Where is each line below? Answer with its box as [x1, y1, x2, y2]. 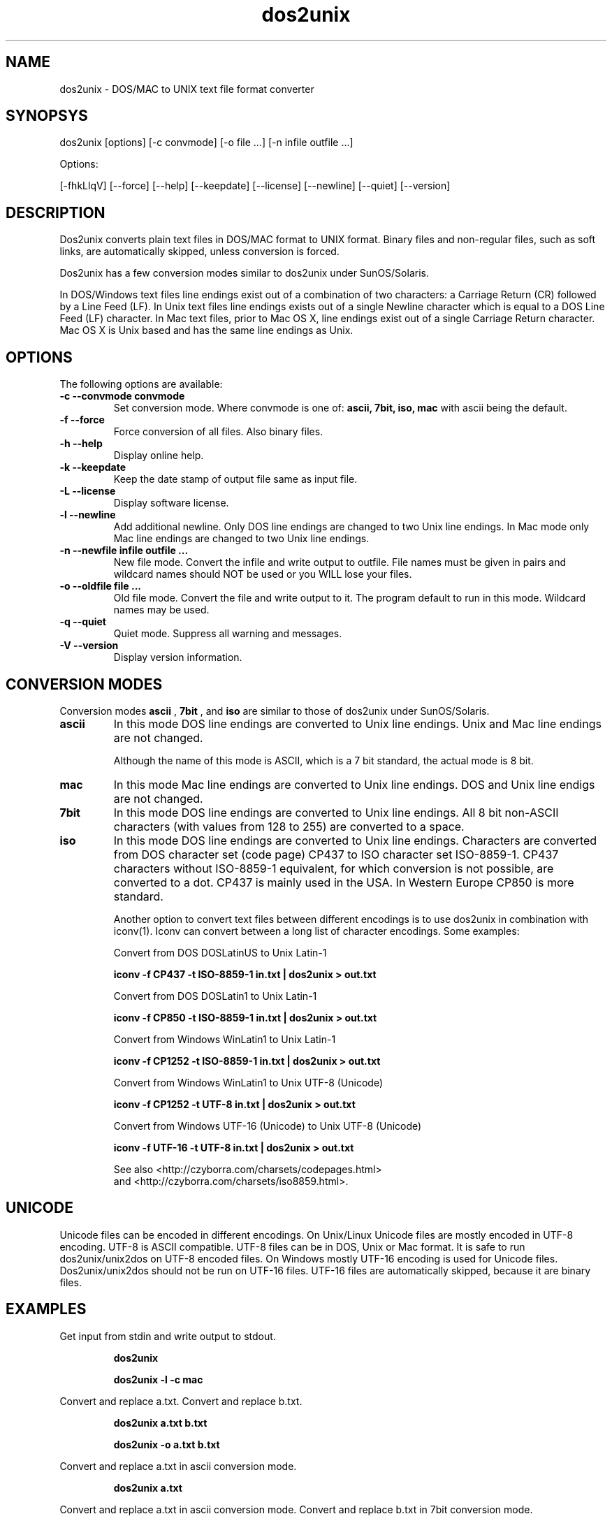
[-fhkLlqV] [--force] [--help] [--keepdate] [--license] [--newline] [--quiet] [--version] [59, 180, 451, 192]
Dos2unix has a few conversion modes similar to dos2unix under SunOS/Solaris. [59, 267, 429, 279]
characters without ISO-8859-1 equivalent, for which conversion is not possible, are [113, 861, 554, 875]
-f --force [59, 414, 105, 426]
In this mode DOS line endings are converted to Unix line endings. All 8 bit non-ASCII [113, 805, 559, 820]
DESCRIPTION [6, 203, 105, 221]
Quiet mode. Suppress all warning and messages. [113, 627, 342, 640]
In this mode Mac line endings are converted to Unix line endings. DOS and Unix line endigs [113, 777, 595, 792]
